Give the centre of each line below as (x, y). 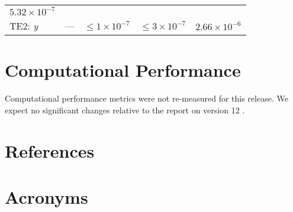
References (50, 150)
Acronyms (46, 196)
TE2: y (24, 26)
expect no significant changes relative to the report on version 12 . (125, 110)
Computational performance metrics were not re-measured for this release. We (146, 98)
